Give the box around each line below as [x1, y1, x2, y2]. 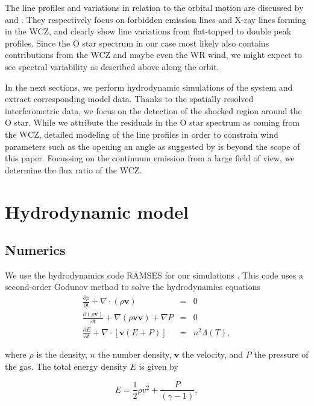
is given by [139, 359, 178, 372]
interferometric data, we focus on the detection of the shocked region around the [5, 104, 302, 117]
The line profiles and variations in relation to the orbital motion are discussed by [5, 1, 304, 13]
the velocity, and [181, 348, 243, 361]
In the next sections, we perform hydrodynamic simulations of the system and [5, 80, 293, 93]
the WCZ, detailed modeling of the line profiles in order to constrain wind [5, 127, 278, 140]
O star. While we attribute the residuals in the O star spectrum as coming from [5, 116, 300, 129]
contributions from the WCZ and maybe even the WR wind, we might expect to [5, 48, 302, 61]
